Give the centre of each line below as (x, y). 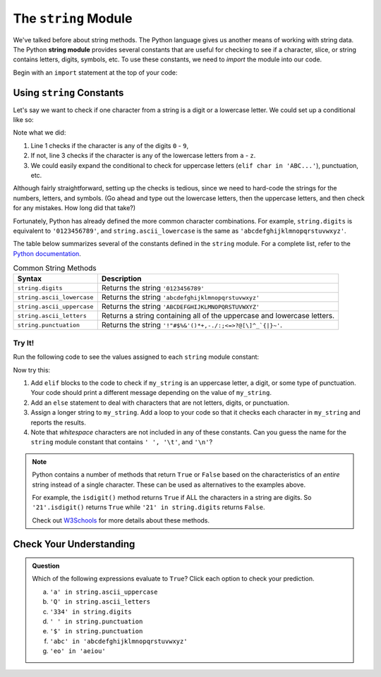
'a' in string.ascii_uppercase (104, 592)
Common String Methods (55, 268)
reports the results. (58, 422)
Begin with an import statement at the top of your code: (95, 72)
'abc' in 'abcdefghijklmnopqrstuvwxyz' (119, 641)
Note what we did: (40, 133)
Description (121, 279)
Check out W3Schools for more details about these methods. (121, 520)
